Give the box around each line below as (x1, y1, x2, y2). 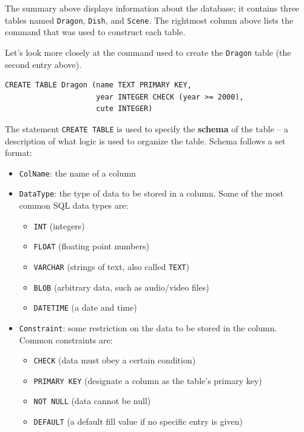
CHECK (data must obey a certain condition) (33, 354, 196, 366)
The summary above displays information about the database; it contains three (5, 2, 300, 14)
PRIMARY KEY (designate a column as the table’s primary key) (33, 374, 262, 386)
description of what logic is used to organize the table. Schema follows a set (5, 134, 286, 147)
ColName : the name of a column (19, 166, 136, 179)
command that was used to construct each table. (5, 25, 186, 38)
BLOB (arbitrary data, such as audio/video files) (33, 280, 209, 293)
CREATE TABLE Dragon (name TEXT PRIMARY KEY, (5, 81, 192, 90)
